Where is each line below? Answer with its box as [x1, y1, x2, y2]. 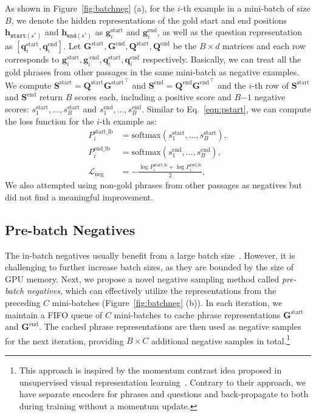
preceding [5, 296, 41, 309]
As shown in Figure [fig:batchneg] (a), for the [5, 2, 175, 14]
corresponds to [5, 53, 60, 66]
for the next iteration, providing [5, 334, 124, 347]
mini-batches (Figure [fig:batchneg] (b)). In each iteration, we [52, 296, 283, 309]
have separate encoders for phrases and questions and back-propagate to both [19, 387, 309, 400]
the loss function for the [5, 114, 94, 127]
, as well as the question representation [157, 26, 302, 38]
